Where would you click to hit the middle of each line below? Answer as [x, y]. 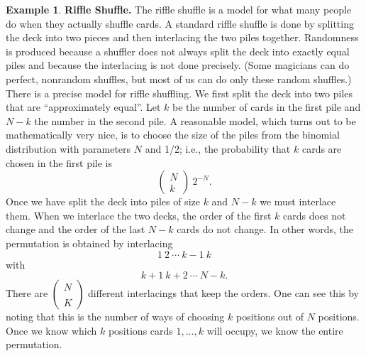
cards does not [315, 215]
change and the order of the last [76, 229]
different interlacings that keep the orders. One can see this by [223, 293]
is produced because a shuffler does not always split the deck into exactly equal [178, 51]
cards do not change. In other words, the [265, 229]
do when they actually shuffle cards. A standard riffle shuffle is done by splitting [180, 23]
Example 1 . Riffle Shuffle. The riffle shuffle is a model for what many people [179, 9]
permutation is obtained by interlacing [89, 243]
